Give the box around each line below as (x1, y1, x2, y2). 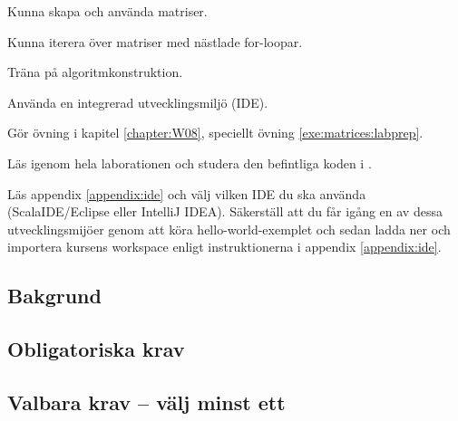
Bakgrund (7, 282, 102, 310)
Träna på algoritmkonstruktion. (7, 62, 183, 81)
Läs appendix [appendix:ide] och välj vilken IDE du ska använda (7, 184, 366, 203)
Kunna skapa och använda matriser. (7, 2, 208, 20)
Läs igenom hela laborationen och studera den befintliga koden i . (7, 153, 372, 172)
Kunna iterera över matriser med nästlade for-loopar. (7, 32, 303, 51)
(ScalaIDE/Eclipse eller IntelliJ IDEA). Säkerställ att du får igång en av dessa (7, 202, 443, 221)
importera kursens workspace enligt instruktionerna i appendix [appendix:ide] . (7, 237, 442, 256)
